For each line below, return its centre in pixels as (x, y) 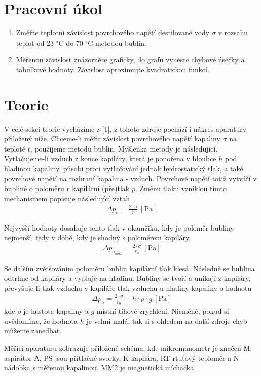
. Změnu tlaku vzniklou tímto (181, 188)
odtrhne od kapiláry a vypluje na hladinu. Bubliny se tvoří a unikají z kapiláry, (127, 278)
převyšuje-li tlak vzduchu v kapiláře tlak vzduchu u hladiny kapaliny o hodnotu (128, 288)
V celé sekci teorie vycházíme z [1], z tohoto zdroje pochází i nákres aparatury (125, 128)
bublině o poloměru (34, 188)
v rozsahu (233, 33)
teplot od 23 (35, 42)
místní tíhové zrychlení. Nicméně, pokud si (163, 311)
